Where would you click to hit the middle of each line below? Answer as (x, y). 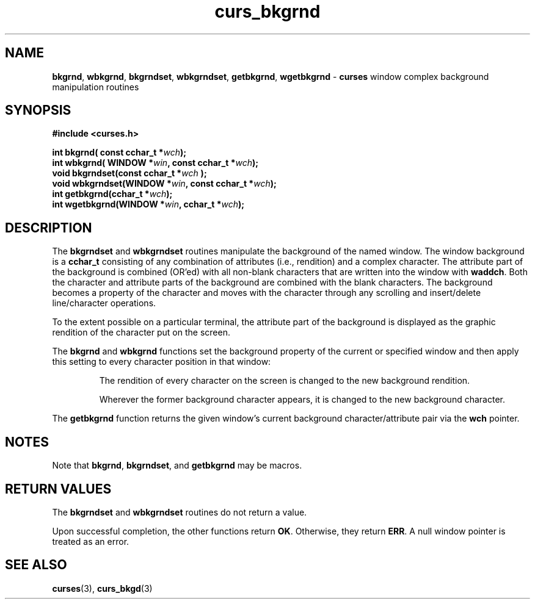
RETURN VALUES (58, 489)
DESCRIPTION (49, 228)
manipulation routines (96, 87)
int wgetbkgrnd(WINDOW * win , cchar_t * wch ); (148, 204)
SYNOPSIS (38, 110)
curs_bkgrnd (267, 12)
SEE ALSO (36, 565)
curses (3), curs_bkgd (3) (102, 588)
